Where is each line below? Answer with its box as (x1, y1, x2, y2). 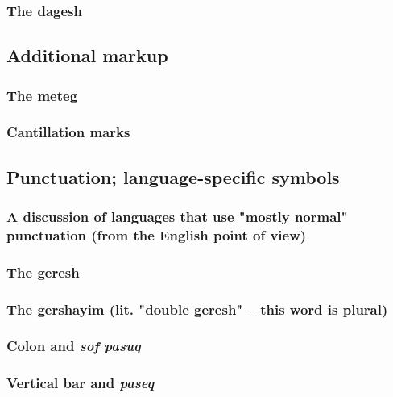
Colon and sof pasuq (6, 336, 141, 356)
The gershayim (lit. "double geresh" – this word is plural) (6, 299, 388, 319)
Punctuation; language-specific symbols (6, 164, 340, 189)
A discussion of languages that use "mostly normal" (6, 207, 348, 227)
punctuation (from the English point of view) (6, 224, 307, 244)
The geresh (6, 261, 80, 282)
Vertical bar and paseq (6, 373, 155, 393)
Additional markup (6, 43, 168, 68)
